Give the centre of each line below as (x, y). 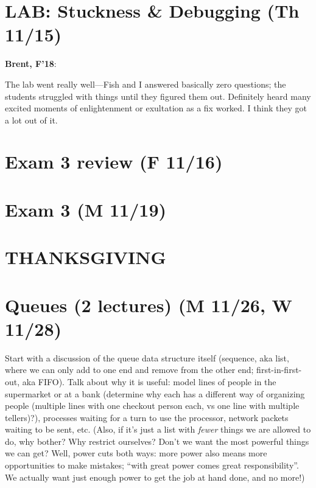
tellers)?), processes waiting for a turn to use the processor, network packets (147, 417)
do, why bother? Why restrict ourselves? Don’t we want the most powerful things (157, 441)
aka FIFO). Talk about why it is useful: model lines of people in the (149, 381)
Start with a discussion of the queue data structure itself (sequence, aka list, (147, 357)
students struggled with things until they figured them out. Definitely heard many (158, 96)
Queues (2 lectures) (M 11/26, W (149, 305)
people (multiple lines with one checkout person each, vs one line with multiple (152, 406)
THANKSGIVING (86, 257)
